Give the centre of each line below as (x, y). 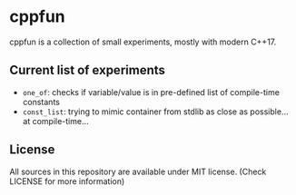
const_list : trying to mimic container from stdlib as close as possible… (155, 112)
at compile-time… (55, 121)
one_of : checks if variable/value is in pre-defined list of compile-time (151, 92)
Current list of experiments (88, 70)
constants (41, 102)
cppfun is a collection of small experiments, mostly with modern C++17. (143, 42)
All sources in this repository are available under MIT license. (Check (138, 171)
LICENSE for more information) (67, 181)
